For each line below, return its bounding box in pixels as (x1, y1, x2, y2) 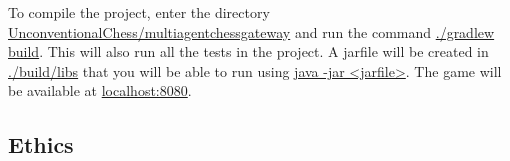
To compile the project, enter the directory (8, 2, 270, 22)
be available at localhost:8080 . (8, 80, 192, 101)
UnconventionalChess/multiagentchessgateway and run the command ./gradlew (8, 21, 495, 42)
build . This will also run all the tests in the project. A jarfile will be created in (8, 41, 489, 62)
